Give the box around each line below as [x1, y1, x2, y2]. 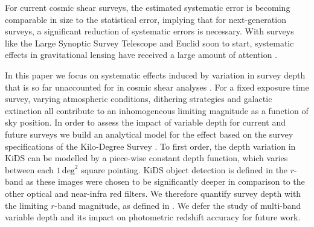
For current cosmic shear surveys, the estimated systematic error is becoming [5, 1, 290, 13]
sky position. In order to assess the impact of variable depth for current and [5, 116, 286, 129]
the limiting [5, 199, 48, 211]
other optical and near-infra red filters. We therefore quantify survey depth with [5, 187, 301, 199]
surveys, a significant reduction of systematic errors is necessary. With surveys [5, 25, 294, 37]
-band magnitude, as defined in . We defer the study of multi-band [54, 199, 301, 211]
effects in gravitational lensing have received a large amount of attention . [5, 48, 277, 61]
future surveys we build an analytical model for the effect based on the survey [5, 127, 293, 140]
